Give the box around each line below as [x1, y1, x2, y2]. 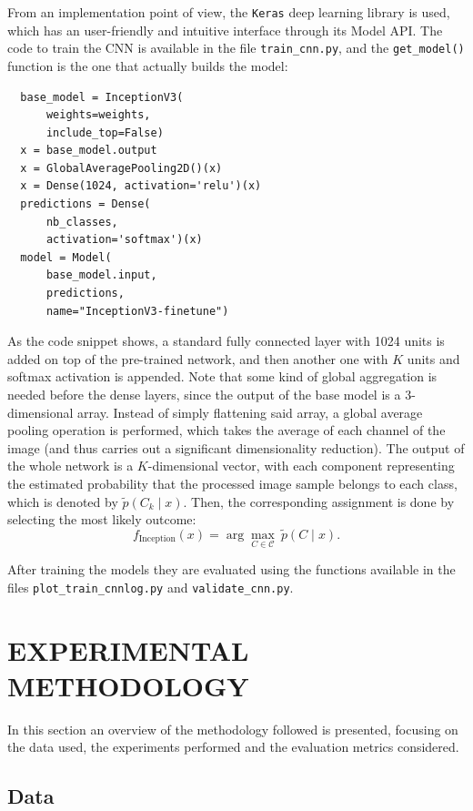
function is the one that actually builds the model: [7, 56, 288, 75]
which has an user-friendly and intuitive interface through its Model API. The [7, 20, 443, 39]
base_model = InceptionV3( [20, 90, 184, 104]
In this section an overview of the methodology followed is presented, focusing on [7, 719, 458, 738]
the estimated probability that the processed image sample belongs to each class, [7, 473, 458, 492]
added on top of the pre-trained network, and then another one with [7, 349, 388, 368]
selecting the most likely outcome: [7, 510, 196, 529]
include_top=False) [45, 126, 164, 139]
